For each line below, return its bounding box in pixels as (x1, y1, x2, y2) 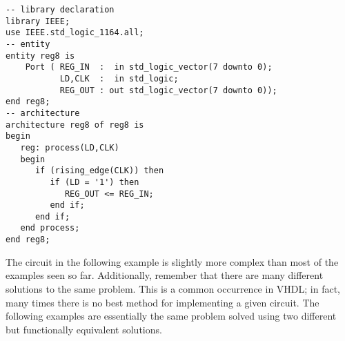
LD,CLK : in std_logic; (59, 73, 179, 84)
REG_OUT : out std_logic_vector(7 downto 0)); (59, 85, 277, 95)
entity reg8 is (6, 50, 75, 61)
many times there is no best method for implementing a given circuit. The (6, 295, 319, 309)
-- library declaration (6, 5, 115, 14)
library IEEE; (6, 16, 70, 26)
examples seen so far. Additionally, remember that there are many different (6, 268, 324, 282)
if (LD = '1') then (50, 177, 139, 187)
